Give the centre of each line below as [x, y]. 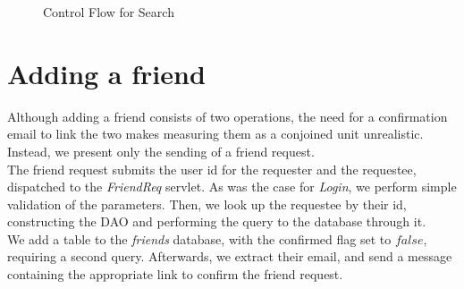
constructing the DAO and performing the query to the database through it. [217, 221]
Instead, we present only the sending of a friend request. [161, 151]
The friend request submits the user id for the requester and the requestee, [212, 169]
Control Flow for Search [109, 12]
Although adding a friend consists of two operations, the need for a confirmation [228, 116]
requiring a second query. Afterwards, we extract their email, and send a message [230, 256]
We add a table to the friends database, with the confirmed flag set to [199, 238]
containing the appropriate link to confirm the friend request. [175, 274]
